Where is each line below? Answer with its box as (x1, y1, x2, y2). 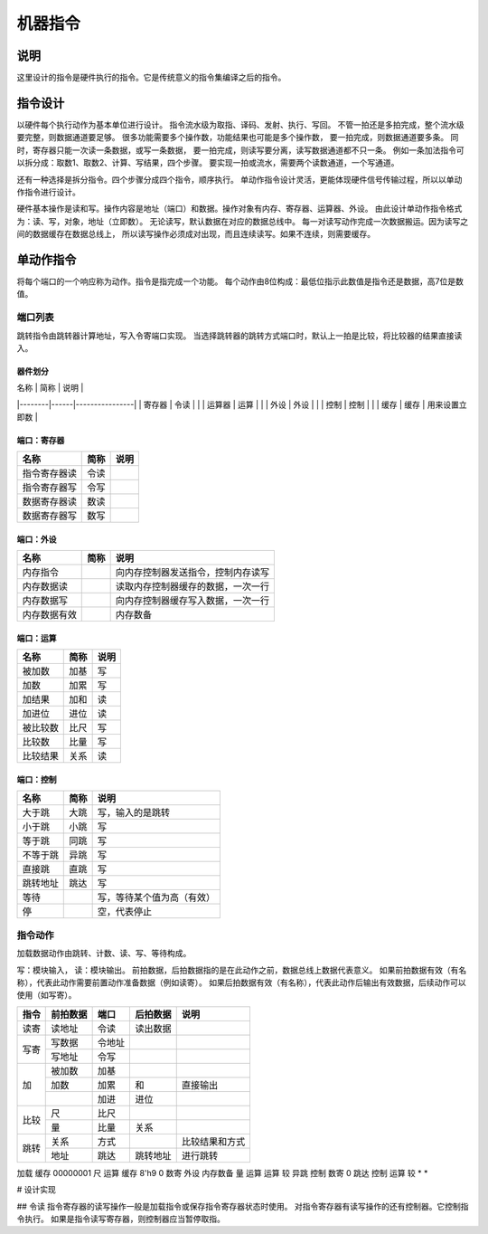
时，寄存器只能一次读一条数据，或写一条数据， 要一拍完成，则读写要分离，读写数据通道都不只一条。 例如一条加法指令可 (16, 145, 465, 156)
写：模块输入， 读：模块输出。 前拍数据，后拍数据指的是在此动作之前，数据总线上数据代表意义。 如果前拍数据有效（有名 (16, 964, 467, 975)
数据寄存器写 (22, 509, 77, 522)
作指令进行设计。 (16, 186, 80, 197)
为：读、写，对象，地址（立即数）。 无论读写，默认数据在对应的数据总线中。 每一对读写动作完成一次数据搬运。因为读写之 (16, 215, 469, 226)
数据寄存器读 (22, 496, 77, 508)
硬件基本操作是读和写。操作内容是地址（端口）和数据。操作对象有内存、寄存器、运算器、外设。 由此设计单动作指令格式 (16, 204, 463, 214)
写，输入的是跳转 (97, 806, 171, 819)
